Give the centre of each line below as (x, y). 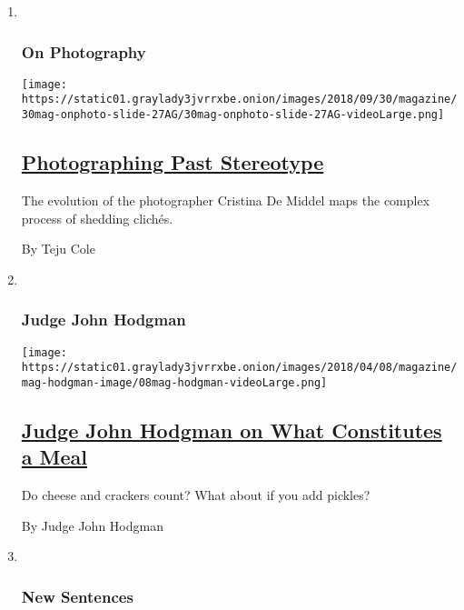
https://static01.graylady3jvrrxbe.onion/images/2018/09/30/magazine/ (239, 100)
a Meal (54, 457)
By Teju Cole (58, 249)
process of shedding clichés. (97, 218)
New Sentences (77, 596)
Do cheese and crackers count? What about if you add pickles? (196, 495)
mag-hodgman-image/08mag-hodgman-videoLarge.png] (174, 382)
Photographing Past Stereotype (173, 162)
